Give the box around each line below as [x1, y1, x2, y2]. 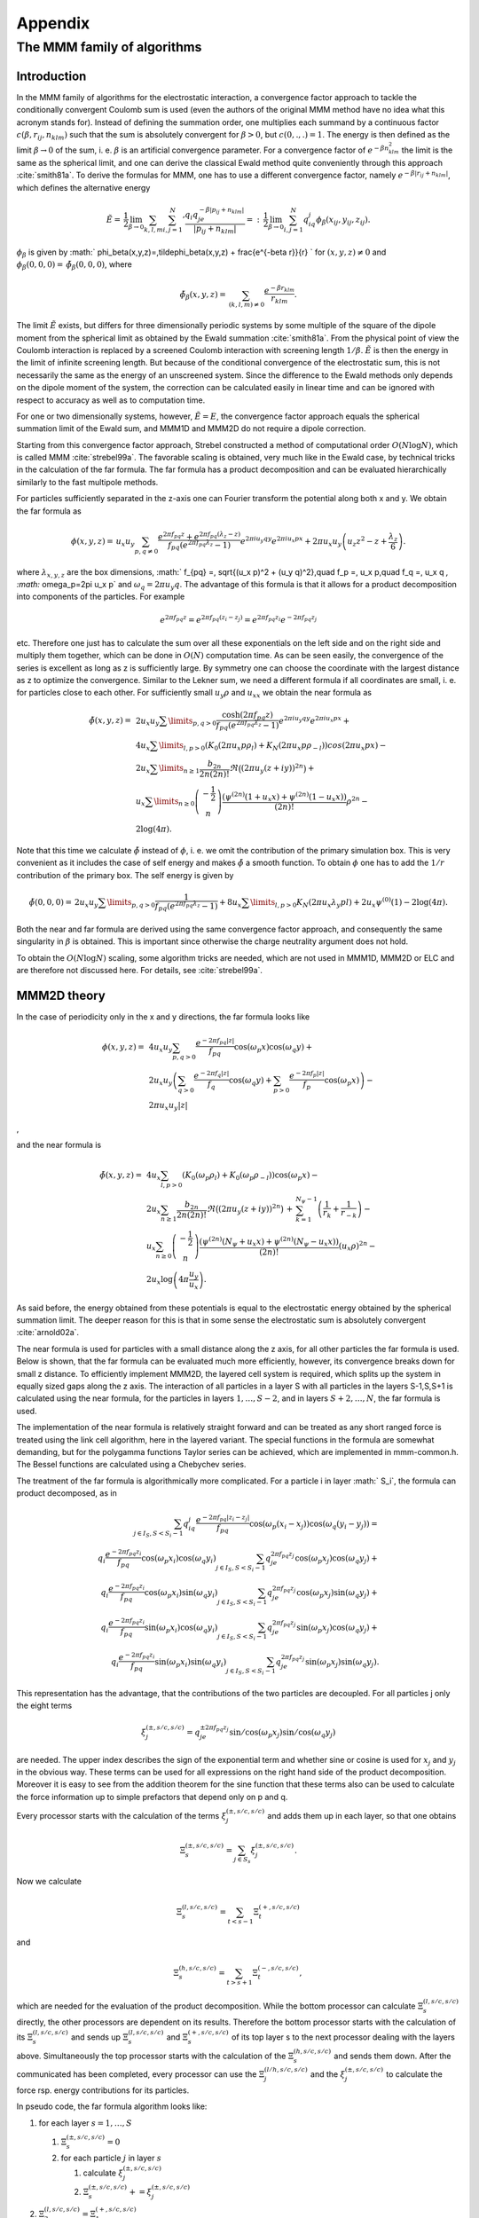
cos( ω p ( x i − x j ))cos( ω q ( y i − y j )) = [248, 1519, 379, 1531]
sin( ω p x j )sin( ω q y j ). [304, 1656, 380, 1669]
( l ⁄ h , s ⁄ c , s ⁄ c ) [263, 2065, 308, 2074]
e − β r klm [263, 284, 294, 295]
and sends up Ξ [71, 2032, 129, 2042]
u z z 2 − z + [347, 535, 388, 548]
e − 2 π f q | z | [193, 1069, 230, 1081]
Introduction [16, 68, 87, 83]
